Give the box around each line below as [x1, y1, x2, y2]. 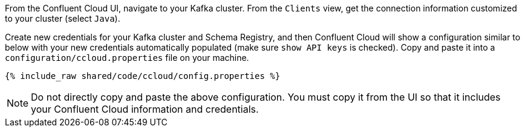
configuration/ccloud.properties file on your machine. [5, 52, 249, 63]
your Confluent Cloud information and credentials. [31, 103, 259, 115]
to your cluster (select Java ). [5, 13, 120, 24]
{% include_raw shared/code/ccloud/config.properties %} [5, 71, 281, 81]
